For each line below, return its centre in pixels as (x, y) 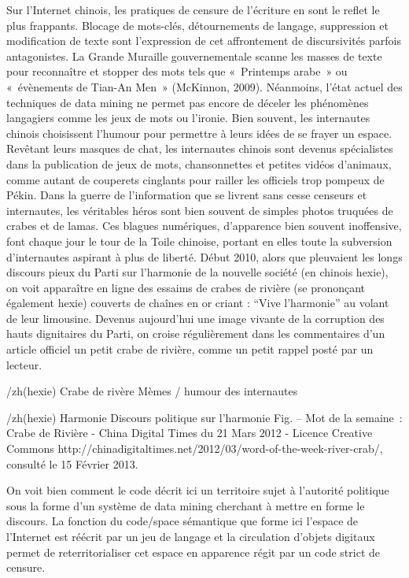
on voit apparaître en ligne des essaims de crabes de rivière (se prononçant (186, 287)
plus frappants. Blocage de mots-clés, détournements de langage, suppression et (197, 25)
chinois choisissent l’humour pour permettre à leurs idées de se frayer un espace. (199, 133)
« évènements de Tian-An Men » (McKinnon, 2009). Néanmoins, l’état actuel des (204, 86)
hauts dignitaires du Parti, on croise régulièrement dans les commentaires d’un (196, 333)
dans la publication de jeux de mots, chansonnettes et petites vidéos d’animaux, (199, 163)
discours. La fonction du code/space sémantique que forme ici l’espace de (182, 521)
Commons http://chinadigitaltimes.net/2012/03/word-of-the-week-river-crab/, (195, 448)
